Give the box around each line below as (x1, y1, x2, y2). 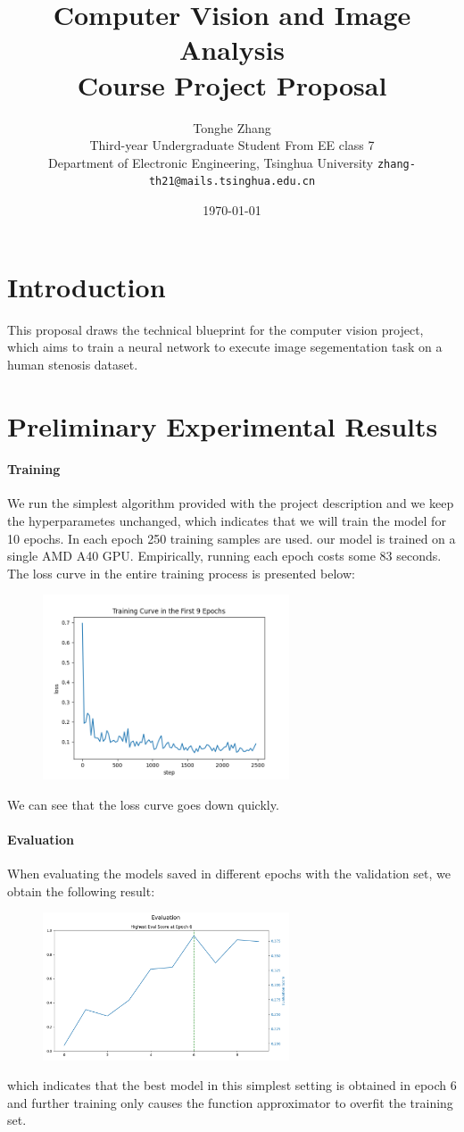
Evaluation (7, 829, 74, 848)
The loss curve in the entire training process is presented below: (7, 563, 355, 582)
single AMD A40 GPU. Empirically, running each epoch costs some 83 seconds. (7, 546, 442, 565)
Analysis (178, 31, 286, 68)
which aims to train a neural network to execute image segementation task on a (7, 337, 443, 356)
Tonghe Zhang (193, 118, 271, 137)
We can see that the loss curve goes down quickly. (7, 795, 279, 813)
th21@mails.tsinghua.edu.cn (148, 175, 316, 188)
